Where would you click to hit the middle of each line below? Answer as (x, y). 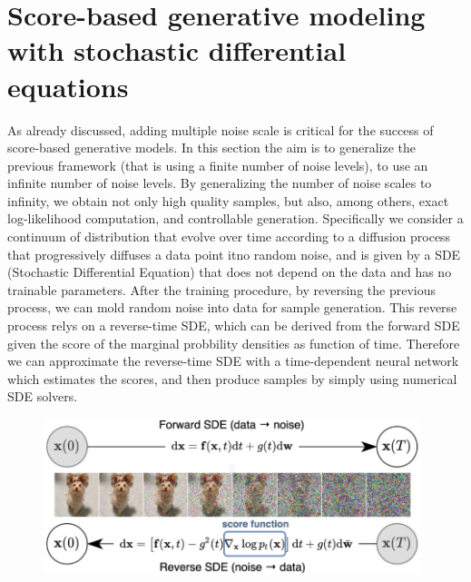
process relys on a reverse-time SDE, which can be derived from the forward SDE (234, 326)
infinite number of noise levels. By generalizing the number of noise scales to (220, 183)
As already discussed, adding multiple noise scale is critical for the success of (221, 129)
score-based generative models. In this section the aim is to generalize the (212, 148)
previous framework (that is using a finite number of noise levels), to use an (218, 165)
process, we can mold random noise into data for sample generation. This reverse (232, 307)
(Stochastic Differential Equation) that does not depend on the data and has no (230, 272)
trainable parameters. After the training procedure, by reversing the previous (221, 289)
